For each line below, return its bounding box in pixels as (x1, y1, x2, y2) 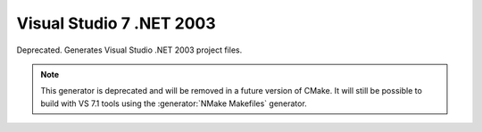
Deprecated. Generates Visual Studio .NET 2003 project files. (16, 45, 243, 55)
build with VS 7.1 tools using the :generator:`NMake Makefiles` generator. (40, 98, 307, 109)
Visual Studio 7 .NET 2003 (16, 13, 216, 33)
